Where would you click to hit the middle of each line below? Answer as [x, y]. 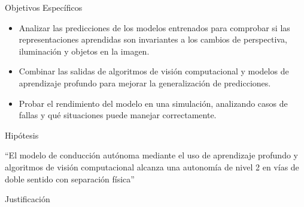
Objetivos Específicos [44, 7]
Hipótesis [22, 135]
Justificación [28, 199]
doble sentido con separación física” [70, 178]
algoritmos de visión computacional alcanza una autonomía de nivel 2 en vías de [152, 166]
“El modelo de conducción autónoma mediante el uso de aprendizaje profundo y [151, 155]
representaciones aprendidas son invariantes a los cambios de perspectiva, [153, 39]
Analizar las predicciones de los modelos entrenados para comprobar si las [154, 27]
